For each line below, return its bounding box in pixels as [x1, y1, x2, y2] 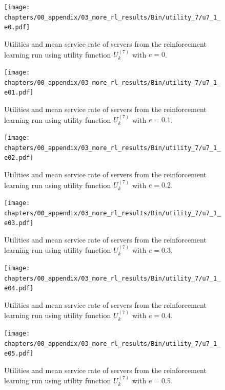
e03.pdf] [4, 219, 34, 227]
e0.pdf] [4, 24, 30, 31]
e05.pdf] [4, 350, 34, 358]
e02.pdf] [4, 154, 34, 162]
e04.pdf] [4, 285, 34, 292]
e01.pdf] [4, 89, 34, 97]
